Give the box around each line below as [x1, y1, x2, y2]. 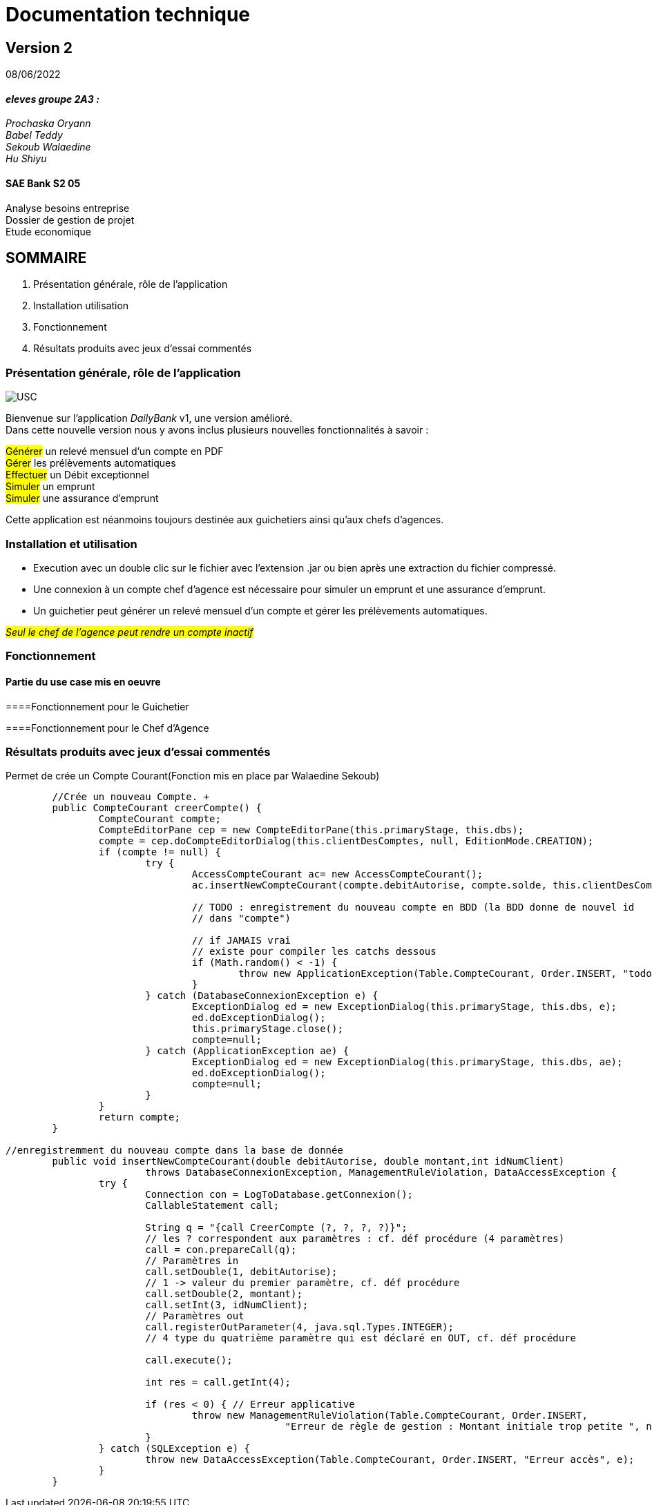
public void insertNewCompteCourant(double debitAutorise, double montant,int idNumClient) [52, 1156, 565, 1167]
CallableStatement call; [145, 1200, 280, 1212]
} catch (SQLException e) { [98, 1443, 251, 1455]
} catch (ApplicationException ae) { [145, 1045, 349, 1057]
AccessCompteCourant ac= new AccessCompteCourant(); [191, 868, 483, 880]
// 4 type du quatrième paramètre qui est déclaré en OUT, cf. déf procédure [145, 1332, 577, 1344]
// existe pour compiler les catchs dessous [191, 946, 437, 958]
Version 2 [6, 39, 73, 57]
